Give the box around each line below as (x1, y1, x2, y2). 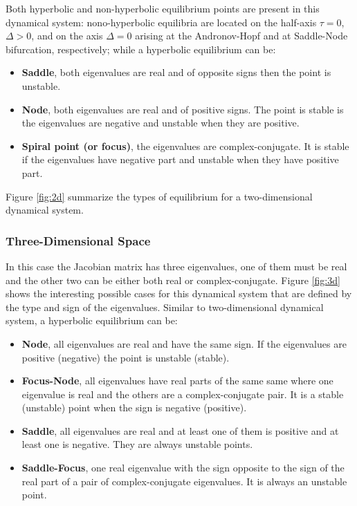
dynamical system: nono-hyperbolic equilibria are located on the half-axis (6, 15, 317, 29)
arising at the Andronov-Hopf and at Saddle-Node (135, 28, 348, 43)
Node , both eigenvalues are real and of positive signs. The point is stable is (21, 102, 344, 116)
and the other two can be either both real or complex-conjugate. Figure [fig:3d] (6, 272, 340, 287)
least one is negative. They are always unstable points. (21, 437, 253, 451)
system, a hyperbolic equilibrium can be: (6, 313, 178, 328)
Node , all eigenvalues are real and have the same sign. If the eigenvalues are (21, 336, 347, 350)
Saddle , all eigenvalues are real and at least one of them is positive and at (21, 423, 339, 438)
